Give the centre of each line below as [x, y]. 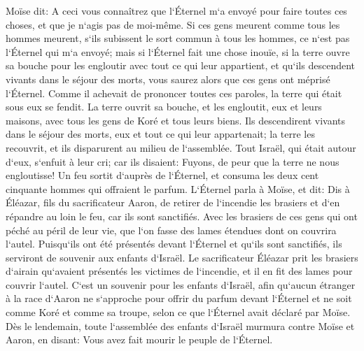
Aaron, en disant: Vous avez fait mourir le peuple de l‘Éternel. [139, 339]
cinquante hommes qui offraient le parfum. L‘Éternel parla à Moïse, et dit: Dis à [178, 188]
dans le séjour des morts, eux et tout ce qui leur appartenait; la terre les [160, 134]
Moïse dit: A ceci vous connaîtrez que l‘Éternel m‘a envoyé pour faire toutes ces [176, 10]
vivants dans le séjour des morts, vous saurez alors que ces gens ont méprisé [168, 79]
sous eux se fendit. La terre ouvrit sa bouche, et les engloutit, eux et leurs [164, 107]
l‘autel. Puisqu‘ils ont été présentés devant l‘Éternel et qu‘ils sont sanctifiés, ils [174, 244]
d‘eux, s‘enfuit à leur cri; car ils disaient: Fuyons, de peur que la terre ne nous [173, 161]
